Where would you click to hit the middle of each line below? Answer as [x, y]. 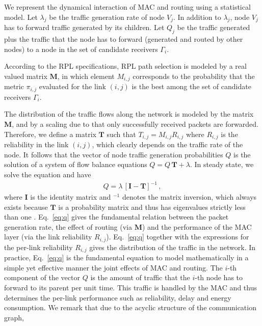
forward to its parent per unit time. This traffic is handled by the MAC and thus [130, 288]
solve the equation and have [48, 174]
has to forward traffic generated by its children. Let [84, 27]
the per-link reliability [38, 247]
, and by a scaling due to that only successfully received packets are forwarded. [135, 124]
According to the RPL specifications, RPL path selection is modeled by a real [125, 66]
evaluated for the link [72, 86]
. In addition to [197, 17]
